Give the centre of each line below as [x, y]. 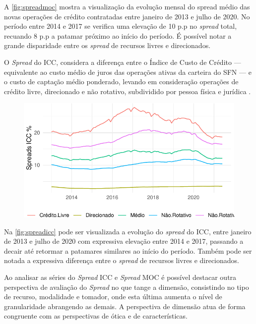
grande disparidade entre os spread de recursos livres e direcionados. [107, 45]
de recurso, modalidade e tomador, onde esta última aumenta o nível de [113, 297]
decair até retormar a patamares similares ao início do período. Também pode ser [128, 250]
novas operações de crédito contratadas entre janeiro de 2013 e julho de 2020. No [127, 16]
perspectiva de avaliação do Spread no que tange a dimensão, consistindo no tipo [127, 287]
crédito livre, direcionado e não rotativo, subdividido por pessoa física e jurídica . [128, 91]
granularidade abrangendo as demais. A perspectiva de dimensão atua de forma [125, 306]
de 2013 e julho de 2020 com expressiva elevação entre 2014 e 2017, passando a [124, 241]
